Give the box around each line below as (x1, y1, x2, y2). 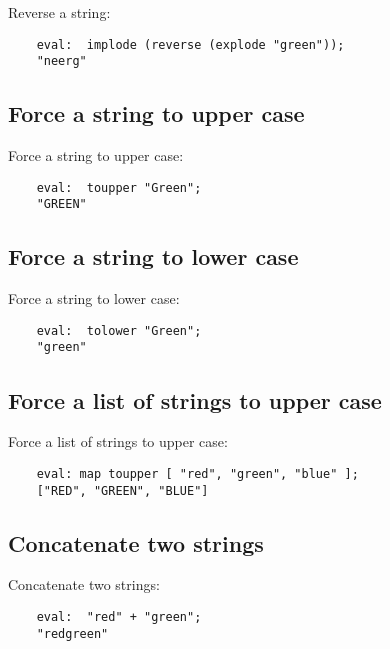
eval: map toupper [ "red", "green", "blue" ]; (36, 466, 359, 481)
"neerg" (36, 54, 87, 69)
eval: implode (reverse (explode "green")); (36, 37, 345, 52)
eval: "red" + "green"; (36, 610, 202, 625)
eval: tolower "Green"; (36, 323, 202, 338)
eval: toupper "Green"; (36, 180, 202, 195)
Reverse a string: (8, 2, 111, 22)
